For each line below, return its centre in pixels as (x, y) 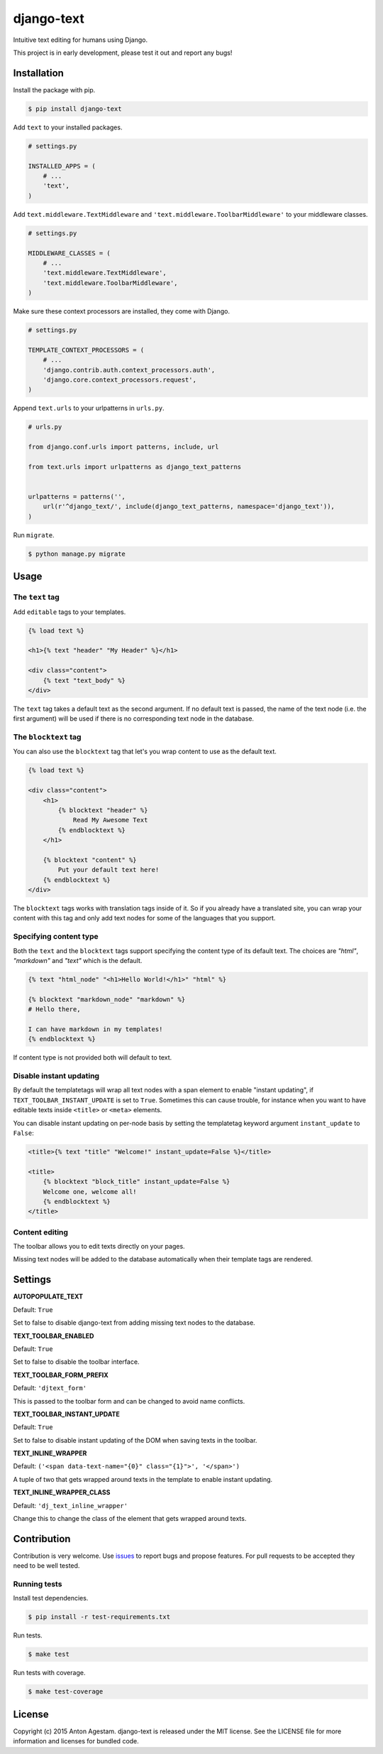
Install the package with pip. (54, 90)
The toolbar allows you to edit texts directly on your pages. (99, 1247)
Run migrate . (34, 535)
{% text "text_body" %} (84, 680)
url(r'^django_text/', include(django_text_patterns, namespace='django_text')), (189, 507)
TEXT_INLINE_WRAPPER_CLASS (62, 1492)
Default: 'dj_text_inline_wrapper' (70, 1505)
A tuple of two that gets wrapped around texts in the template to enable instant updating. (143, 1479)
